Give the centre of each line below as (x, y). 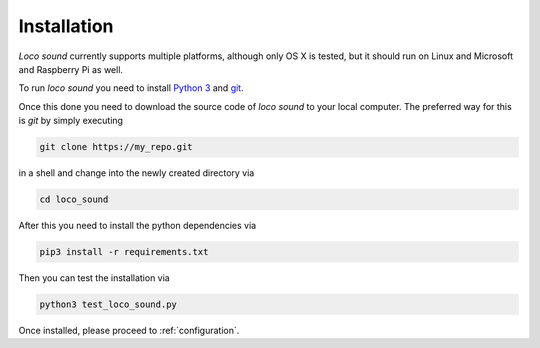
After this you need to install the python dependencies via (137, 226)
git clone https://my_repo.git (116, 147)
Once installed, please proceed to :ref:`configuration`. (129, 330)
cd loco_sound (74, 199)
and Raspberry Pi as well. (71, 69)
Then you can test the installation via (94, 278)
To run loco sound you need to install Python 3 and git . (131, 88)
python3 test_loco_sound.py (108, 304)
